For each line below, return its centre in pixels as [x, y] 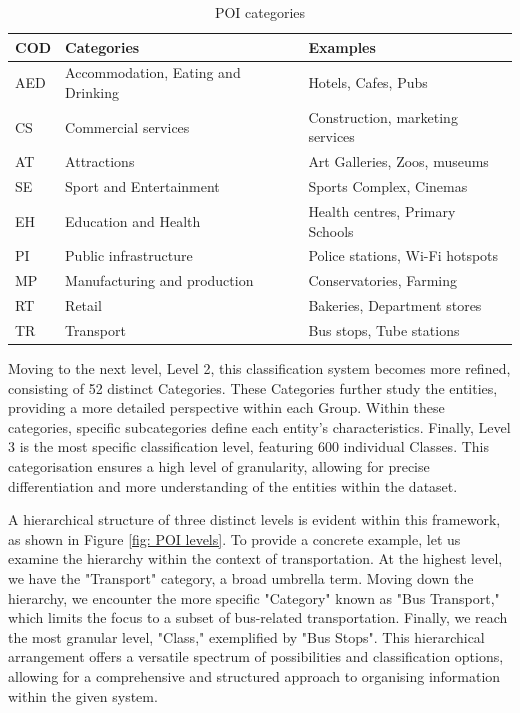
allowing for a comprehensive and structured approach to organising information [254, 675]
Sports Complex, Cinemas [388, 186]
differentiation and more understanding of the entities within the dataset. [233, 485]
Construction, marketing [383, 116]
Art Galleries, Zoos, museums [398, 161]
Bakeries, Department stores [395, 305]
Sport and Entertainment [142, 186]
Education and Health [133, 220]
